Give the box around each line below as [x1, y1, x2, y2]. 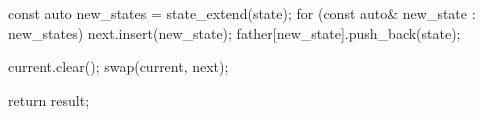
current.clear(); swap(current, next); [8, 56, 229, 77]
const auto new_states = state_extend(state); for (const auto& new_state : [8, 3, 476, 23]
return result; [8, 89, 90, 110]
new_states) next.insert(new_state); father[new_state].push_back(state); [8, 22, 461, 43]
